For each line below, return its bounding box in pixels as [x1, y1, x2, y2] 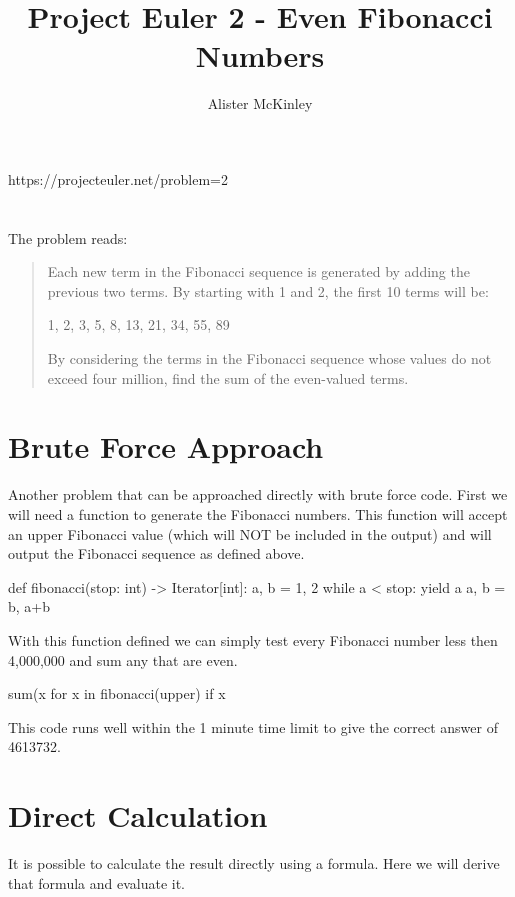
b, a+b [8, 596, 51, 617]
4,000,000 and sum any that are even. [8, 649, 238, 670]
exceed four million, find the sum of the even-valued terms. [47, 367, 409, 388]
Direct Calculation [8, 795, 268, 836]
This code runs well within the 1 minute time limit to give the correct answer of [8, 716, 498, 737]
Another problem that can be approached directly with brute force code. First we [8, 484, 508, 505]
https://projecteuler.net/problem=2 [8, 168, 228, 189]
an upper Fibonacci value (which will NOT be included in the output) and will [8, 523, 492, 544]
